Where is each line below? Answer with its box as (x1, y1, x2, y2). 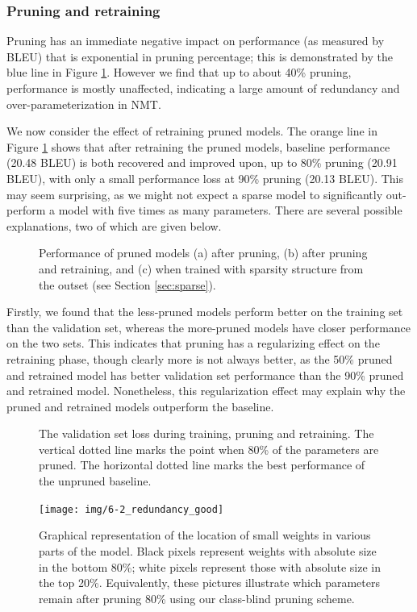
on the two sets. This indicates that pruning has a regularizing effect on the (6, 335, 380, 352)
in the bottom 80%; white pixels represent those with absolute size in (39, 558, 381, 575)
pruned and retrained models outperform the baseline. (6, 398, 274, 414)
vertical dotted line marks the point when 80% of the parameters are (39, 440, 379, 457)
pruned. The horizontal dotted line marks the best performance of (39, 456, 365, 473)
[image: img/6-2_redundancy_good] (39, 503, 224, 515)
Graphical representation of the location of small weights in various (39, 527, 371, 543)
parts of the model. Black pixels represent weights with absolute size (39, 542, 377, 559)
